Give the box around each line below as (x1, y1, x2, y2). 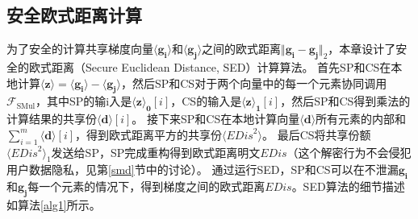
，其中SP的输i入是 (36, 93, 132, 109)
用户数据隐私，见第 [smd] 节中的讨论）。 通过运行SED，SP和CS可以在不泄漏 (6, 161, 399, 178)
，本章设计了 (328, 40, 396, 57)
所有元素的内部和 (316, 110, 407, 127)
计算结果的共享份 (6, 110, 97, 127)
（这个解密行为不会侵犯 (286, 143, 412, 160)
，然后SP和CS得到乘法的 (280, 93, 411, 109)
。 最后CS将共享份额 (261, 126, 371, 143)
